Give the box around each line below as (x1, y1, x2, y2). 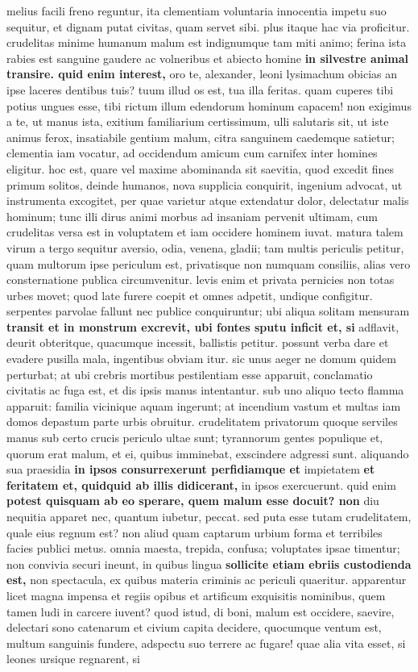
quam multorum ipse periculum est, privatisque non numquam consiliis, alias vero (6, 255, 411, 272)
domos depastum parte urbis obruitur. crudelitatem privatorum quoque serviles (6, 413, 398, 430)
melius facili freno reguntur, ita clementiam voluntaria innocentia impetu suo (6, 2, 387, 19)
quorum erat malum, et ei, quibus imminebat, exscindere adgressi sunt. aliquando (6, 445, 409, 461)
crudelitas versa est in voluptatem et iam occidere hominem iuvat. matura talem (6, 223, 404, 240)
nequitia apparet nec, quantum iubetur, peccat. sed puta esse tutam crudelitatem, (6, 508, 412, 524)
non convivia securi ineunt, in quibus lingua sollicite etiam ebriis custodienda (6, 555, 412, 572)
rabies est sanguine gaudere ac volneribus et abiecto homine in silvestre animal (6, 49, 409, 66)
